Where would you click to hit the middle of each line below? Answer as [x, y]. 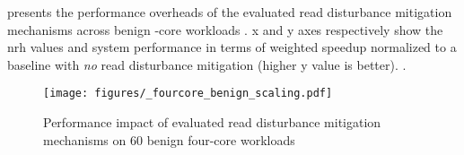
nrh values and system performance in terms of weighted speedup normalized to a [232, 47]
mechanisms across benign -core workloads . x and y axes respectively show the [225, 29]
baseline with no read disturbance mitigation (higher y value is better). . [207, 64]
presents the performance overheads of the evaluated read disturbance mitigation [230, 12]
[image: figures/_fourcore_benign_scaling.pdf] [188, 94]
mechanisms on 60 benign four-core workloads [169, 139]
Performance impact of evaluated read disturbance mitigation [212, 122]
